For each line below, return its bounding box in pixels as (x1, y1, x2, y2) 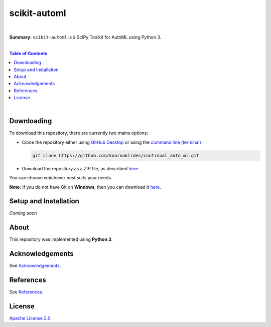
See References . (9, 289, 44, 295)
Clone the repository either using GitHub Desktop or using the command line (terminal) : (22, 139, 204, 145)
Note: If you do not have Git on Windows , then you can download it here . (9, 184, 161, 190)
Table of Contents (9, 50, 48, 56)
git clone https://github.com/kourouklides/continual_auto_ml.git (32, 153, 199, 158)
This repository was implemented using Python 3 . (9, 236, 113, 242)
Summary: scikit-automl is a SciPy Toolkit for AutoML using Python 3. (9, 34, 162, 40)
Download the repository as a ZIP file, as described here (22, 165, 138, 171)
